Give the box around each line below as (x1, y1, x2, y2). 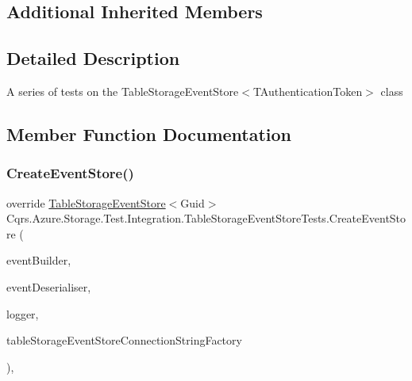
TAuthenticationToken (252, 82, 363, 99)
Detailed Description (6, 46, 180, 70)
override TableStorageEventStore (6, 194, 166, 211)
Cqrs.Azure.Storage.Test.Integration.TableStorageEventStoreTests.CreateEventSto (6, 210, 406, 227)
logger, (6, 305, 39, 322)
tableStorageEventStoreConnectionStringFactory (6, 332, 242, 349)
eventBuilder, (6, 252, 71, 269)
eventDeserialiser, (6, 278, 91, 295)
